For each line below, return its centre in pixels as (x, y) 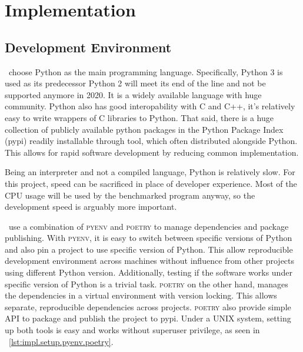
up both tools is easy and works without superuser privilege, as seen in (132, 330)
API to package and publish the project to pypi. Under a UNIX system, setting (148, 318)
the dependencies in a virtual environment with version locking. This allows (141, 295)
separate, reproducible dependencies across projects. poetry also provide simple (148, 306)
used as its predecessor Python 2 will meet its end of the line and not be (135, 83)
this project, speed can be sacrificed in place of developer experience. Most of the (151, 183)
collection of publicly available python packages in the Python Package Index (144, 129)
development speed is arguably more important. (91, 207)
